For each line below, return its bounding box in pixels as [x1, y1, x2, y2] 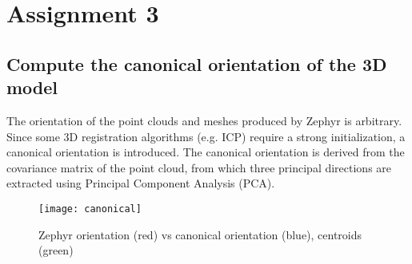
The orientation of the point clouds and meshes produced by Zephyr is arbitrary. [6, 112, 402, 128]
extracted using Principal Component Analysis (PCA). [6, 175, 275, 191]
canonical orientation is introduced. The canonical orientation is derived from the [6, 144, 405, 160]
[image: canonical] [38, 203, 142, 215]
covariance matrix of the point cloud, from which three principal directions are [6, 159, 392, 175]
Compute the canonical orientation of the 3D [6, 51, 387, 76]
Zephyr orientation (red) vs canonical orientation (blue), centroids [38, 226, 362, 242]
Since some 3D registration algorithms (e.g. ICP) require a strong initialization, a [6, 128, 406, 144]
